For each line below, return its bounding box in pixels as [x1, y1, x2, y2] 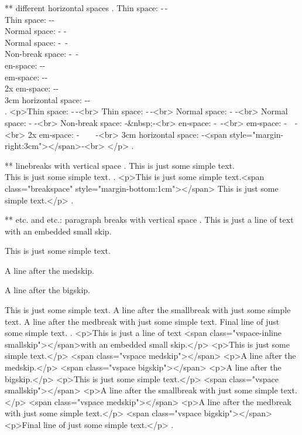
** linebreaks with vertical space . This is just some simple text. [5, 159, 235, 171]
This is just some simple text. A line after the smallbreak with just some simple [5, 304, 291, 316]
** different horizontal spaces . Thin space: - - [5, 2, 168, 13]
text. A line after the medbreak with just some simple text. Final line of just [5, 315, 280, 327]
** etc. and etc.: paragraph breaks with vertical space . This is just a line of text [5, 213, 294, 226]
